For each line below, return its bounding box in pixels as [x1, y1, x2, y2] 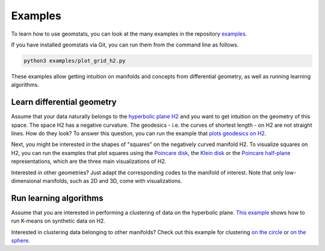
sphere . [11, 237, 30, 244]
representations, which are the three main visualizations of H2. [11, 157, 167, 165]
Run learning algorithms [11, 193, 104, 203]
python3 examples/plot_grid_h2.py [23, 57, 126, 64]
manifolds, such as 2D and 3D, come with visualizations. [42, 177, 182, 184]
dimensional [11, 177, 42, 184]
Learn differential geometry [11, 97, 117, 107]
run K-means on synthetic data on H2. [11, 217, 105, 224]
